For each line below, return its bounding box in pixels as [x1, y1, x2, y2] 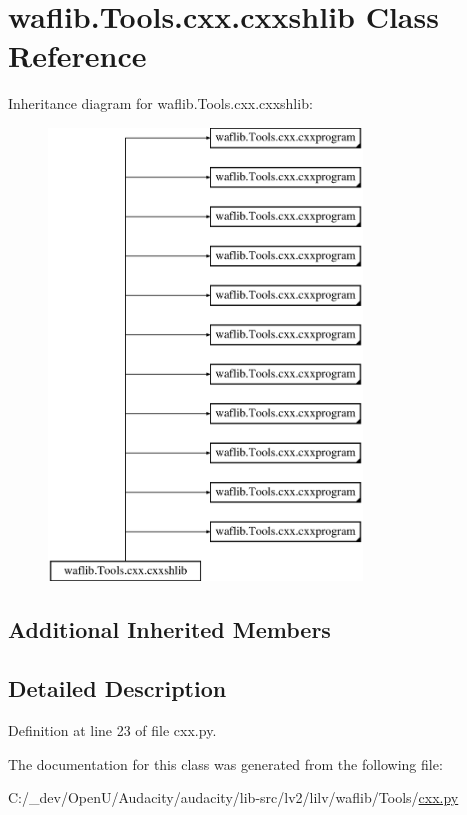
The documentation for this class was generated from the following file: [8, 753, 443, 774]
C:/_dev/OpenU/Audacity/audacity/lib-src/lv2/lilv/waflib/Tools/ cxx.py [8, 787, 459, 808]
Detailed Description [8, 673, 227, 704]
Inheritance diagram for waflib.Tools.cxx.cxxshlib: [8, 93, 313, 114]
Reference [8, 35, 147, 76]
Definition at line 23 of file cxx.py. [8, 720, 217, 741]
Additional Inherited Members [8, 614, 331, 645]
